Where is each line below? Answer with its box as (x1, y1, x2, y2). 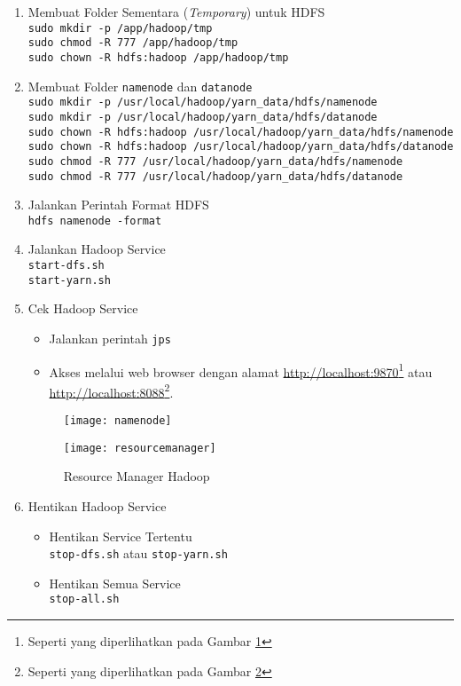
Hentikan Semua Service (49, 573, 181, 592)
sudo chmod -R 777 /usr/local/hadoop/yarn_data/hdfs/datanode (27, 170, 403, 183)
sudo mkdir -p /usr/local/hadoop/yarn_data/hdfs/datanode (27, 110, 378, 123)
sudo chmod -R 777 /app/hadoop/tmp (27, 36, 238, 50)
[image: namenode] (63, 414, 172, 428)
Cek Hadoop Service (27, 299, 138, 318)
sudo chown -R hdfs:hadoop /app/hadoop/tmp (27, 51, 289, 64)
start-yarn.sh (27, 273, 111, 287)
